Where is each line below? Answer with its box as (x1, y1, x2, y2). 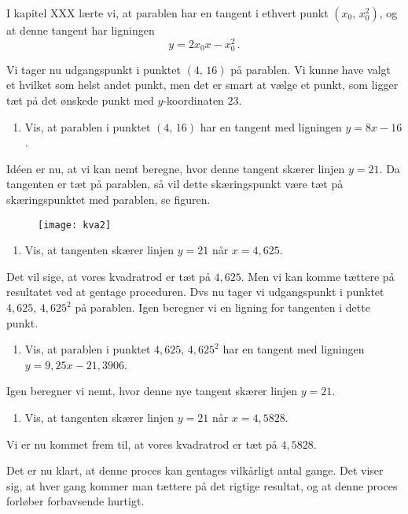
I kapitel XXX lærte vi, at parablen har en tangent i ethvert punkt (6, 5, 329, 20)
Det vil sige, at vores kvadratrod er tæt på (6, 268, 211, 284)
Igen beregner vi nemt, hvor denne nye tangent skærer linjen (6, 383, 298, 399)
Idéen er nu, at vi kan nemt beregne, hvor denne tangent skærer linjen (6, 160, 345, 176)
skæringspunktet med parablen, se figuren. (6, 190, 211, 207)
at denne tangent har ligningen (6, 22, 155, 38)
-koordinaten (163, 92, 224, 109)
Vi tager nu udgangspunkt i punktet (6, 61, 181, 77)
